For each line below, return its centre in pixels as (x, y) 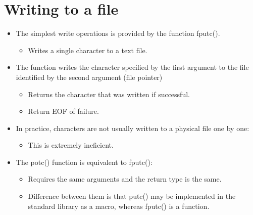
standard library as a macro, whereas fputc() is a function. (119, 206)
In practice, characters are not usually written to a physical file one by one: (133, 128)
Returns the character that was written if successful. (109, 94)
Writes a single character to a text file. (88, 50)
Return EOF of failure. (63, 111)
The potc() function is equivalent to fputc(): (84, 162)
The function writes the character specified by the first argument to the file (132, 67)
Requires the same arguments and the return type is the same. (125, 179)
